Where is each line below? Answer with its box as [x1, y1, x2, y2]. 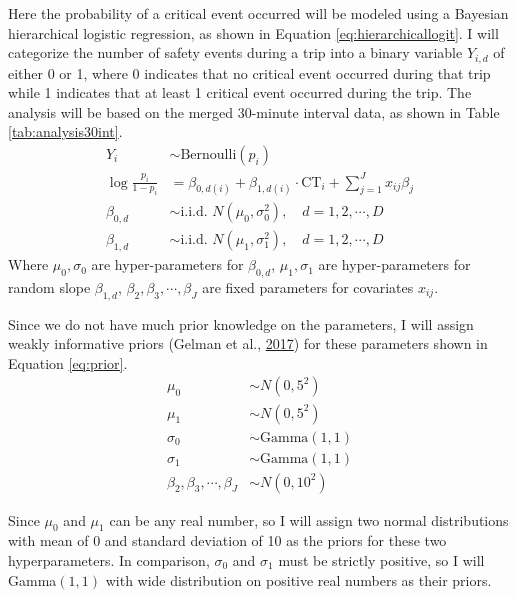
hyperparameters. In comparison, [8, 550, 210, 571]
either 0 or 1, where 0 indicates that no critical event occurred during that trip [8, 62, 491, 83]
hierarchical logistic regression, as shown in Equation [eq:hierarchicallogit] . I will [8, 22, 499, 43]
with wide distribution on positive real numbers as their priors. [105, 569, 492, 590]
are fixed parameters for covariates [202, 276, 414, 297]
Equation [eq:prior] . [8, 352, 128, 373]
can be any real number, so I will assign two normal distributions [109, 509, 509, 530]
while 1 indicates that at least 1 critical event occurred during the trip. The [8, 82, 472, 103]
